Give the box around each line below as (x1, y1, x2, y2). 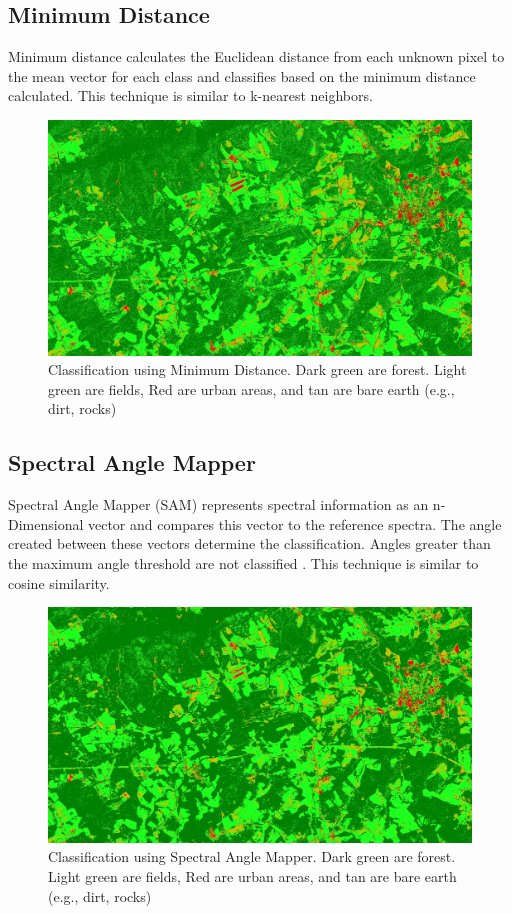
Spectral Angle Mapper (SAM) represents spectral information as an (8, 494, 429, 515)
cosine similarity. (8, 572, 110, 593)
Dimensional (8, 513, 84, 534)
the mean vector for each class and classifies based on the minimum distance (8, 65, 476, 86)
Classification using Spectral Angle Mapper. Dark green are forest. (48, 846, 456, 867)
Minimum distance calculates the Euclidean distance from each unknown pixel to (8, 46, 505, 67)
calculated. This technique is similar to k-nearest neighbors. (8, 85, 373, 106)
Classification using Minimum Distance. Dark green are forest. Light (48, 359, 467, 380)
